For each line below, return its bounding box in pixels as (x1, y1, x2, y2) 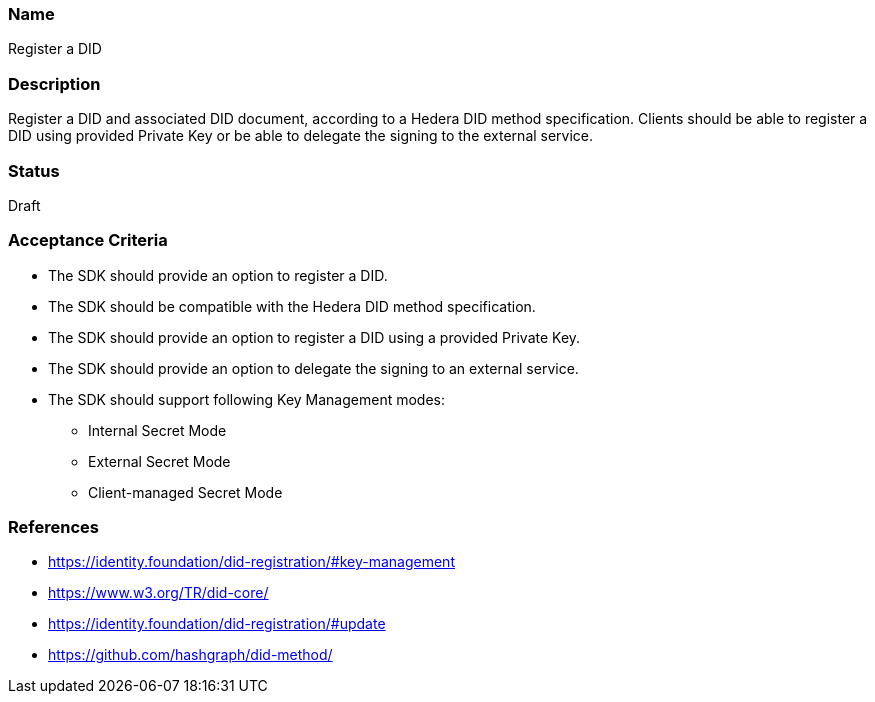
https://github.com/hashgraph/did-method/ (48, 646, 333, 664)
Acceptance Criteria (8, 230, 168, 251)
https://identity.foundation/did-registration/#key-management (48, 553, 455, 571)
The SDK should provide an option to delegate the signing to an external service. (48, 359, 579, 377)
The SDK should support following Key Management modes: (48, 390, 445, 408)
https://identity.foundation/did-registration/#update (48, 615, 386, 633)
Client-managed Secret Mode (88, 483, 283, 501)
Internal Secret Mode (88, 421, 227, 439)
